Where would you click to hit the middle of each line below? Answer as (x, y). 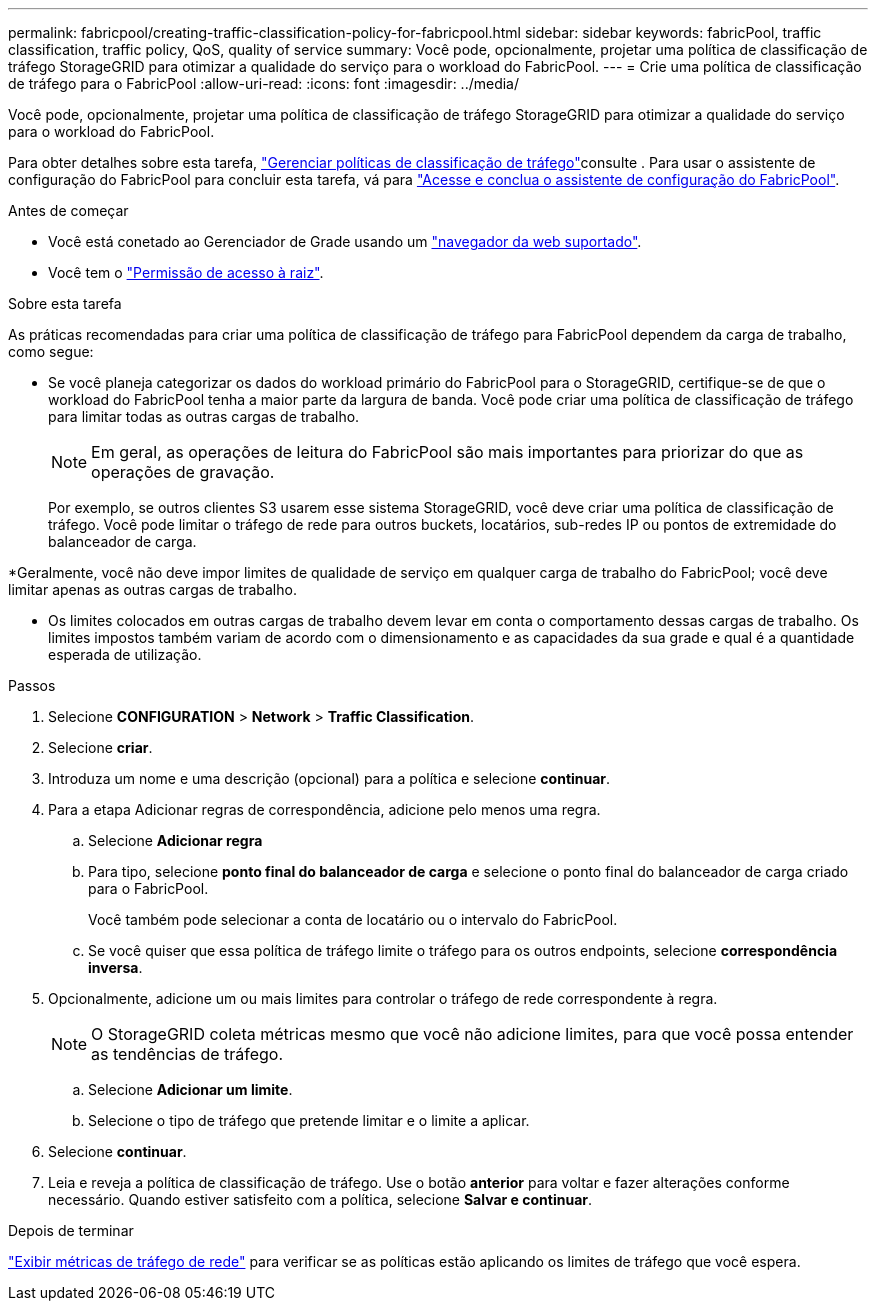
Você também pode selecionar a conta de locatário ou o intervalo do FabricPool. (353, 919)
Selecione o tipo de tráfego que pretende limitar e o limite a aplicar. (309, 1120)
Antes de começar (68, 210)
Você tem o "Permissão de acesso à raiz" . (186, 272)
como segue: (51, 351)
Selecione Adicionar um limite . (190, 1089)
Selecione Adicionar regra (175, 840)
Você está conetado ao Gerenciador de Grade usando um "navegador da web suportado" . (345, 241)
